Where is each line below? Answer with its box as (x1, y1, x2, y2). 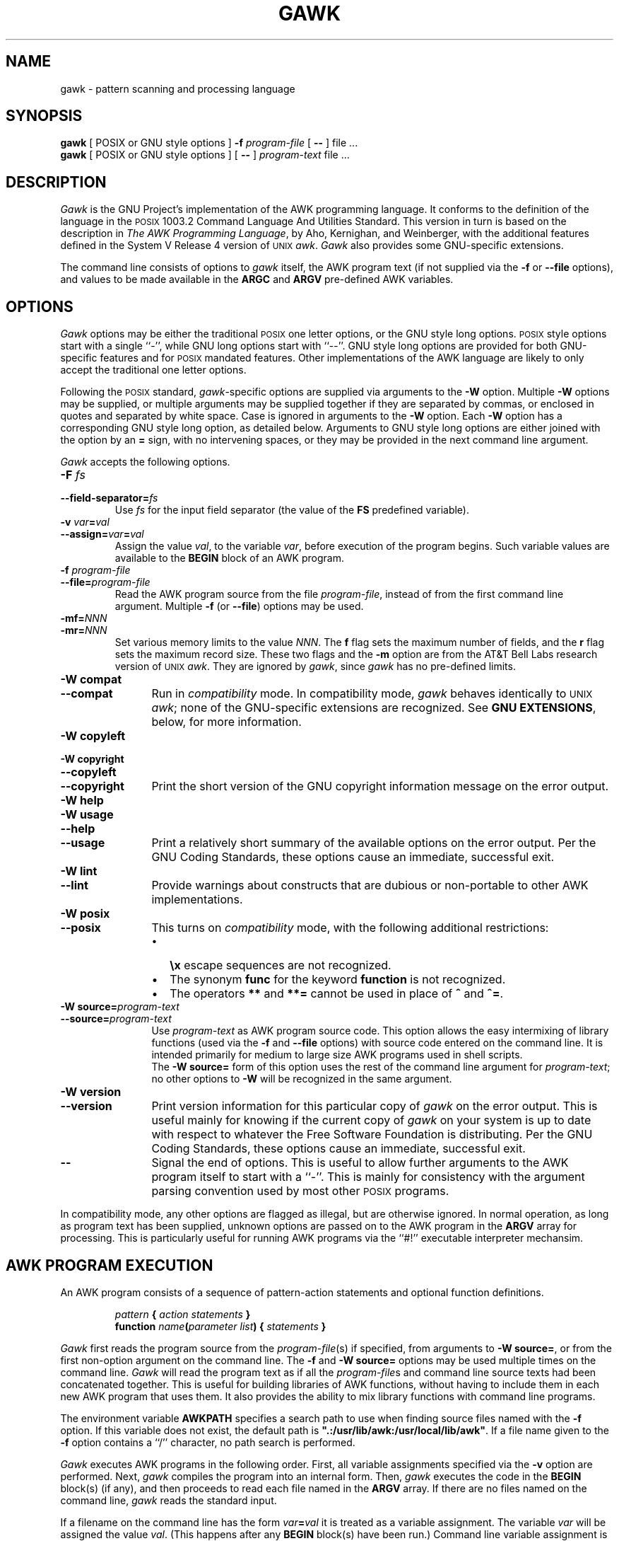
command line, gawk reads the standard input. (60, 1494, 277, 1506)
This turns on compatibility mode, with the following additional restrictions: (151, 920, 549, 935)
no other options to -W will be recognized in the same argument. (151, 1073, 452, 1085)
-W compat (60, 672, 122, 687)
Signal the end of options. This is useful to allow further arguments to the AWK (151, 1155, 569, 1170)
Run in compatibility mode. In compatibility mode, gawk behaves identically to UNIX (151, 686, 593, 701)
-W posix (60, 906, 110, 921)
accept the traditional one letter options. (60, 364, 247, 376)
